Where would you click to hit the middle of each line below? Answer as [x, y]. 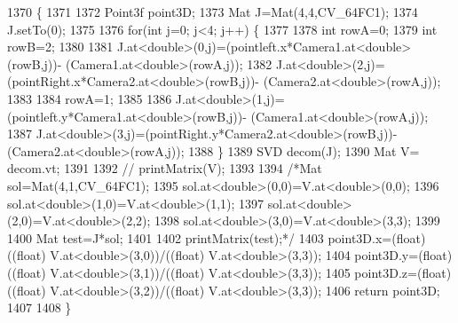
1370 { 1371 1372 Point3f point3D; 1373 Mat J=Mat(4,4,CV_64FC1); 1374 [213, 12]
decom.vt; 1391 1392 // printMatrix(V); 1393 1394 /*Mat [165, 168]
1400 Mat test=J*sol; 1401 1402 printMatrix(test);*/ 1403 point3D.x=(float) [217, 237]
